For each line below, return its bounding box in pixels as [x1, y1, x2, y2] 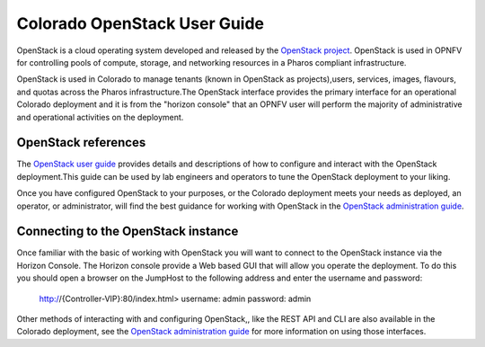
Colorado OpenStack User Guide [16, 13, 265, 33]
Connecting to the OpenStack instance [16, 224, 239, 239]
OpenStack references [16, 135, 146, 150]
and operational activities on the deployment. [16, 111, 184, 122]
